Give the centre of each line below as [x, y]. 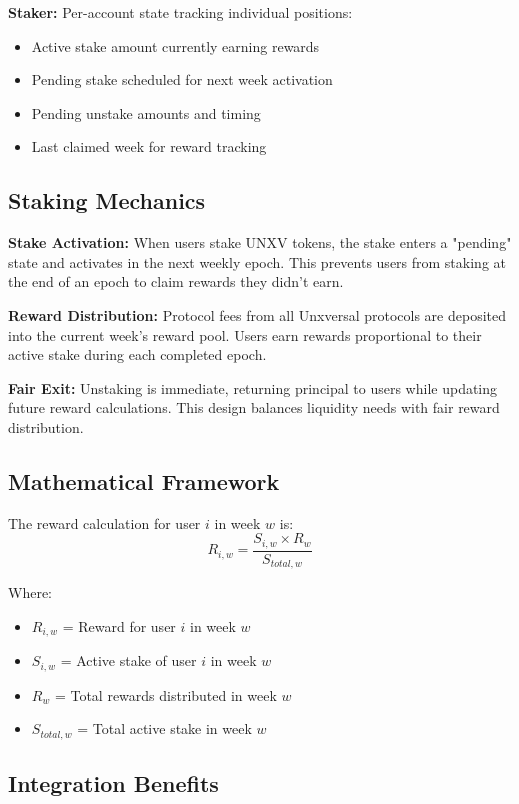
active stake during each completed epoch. [137, 354]
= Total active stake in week [164, 728]
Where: [30, 592]
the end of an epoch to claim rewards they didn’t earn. [176, 281]
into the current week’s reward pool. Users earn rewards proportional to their [245, 334]
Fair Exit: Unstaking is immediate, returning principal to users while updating [253, 387]
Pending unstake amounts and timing [146, 112]
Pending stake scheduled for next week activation [182, 79]
